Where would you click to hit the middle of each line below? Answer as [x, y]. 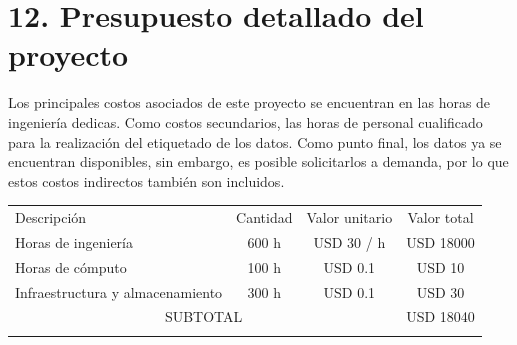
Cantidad [264, 217]
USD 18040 [440, 316]
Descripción [51, 217]
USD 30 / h [349, 241]
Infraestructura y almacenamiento [119, 291]
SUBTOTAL [203, 316]
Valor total [440, 217]
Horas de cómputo [71, 266]
